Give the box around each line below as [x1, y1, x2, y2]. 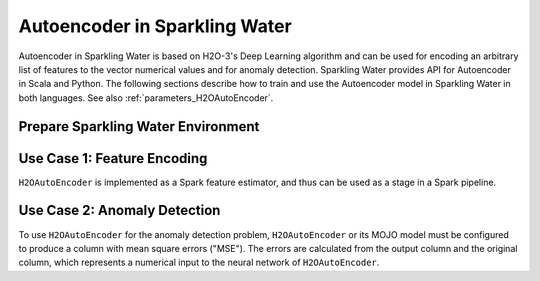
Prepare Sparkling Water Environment [18, 118, 260, 135]
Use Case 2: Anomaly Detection [18, 202, 221, 219]
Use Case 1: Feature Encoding [18, 150, 208, 167]
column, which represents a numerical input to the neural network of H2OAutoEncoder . [18, 256, 380, 269]
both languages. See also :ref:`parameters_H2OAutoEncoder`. [18, 91, 274, 104]
